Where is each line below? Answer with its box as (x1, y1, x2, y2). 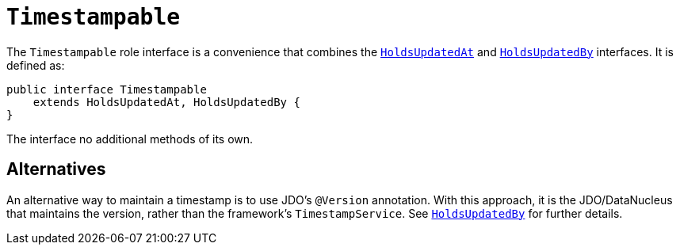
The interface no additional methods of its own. (6, 131, 254, 146)
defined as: (6, 58, 65, 72)
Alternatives (6, 159, 106, 180)
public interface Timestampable (6, 82, 207, 96)
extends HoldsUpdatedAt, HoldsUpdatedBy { (32, 95, 300, 108)
